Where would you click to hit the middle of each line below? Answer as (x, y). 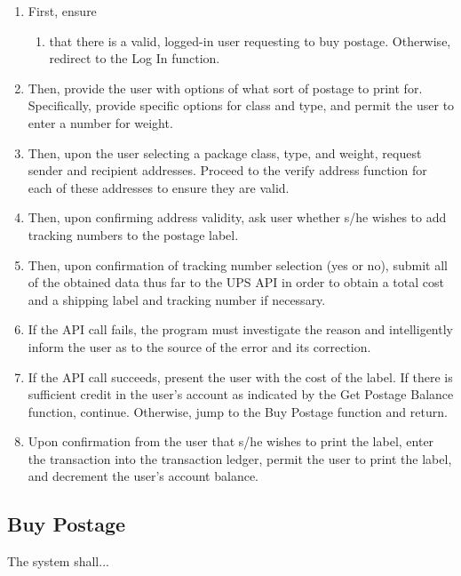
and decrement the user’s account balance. (143, 476)
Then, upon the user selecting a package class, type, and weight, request (225, 152)
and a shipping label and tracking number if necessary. (177, 299)
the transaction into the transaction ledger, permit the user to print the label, (240, 458)
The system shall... (58, 561)
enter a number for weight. (100, 122)
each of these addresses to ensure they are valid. (159, 187)
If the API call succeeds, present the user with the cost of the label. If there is (240, 376)
